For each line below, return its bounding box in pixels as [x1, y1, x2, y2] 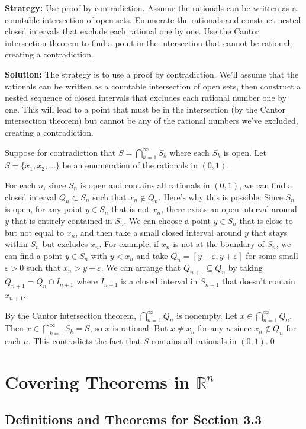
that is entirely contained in [11, 214, 112, 226]
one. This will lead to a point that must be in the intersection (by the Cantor [5, 103, 285, 115]
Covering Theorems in [5, 369, 190, 393]
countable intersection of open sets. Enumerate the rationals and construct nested [5, 13, 301, 25]
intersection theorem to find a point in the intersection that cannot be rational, [5, 36, 292, 49]
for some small [246, 249, 298, 261]
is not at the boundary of [173, 238, 265, 250]
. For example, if [99, 238, 159, 250]
